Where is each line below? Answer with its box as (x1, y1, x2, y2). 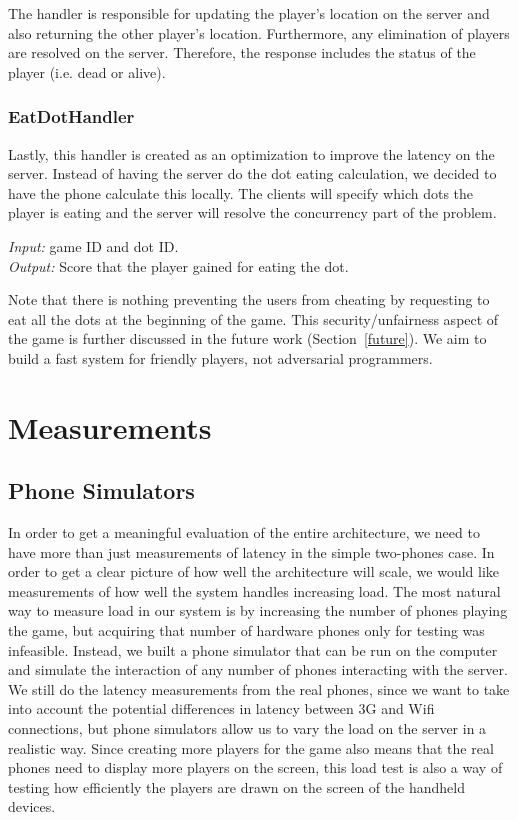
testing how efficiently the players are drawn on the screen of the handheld (8, 776, 465, 797)
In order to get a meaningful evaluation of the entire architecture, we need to (8, 522, 480, 543)
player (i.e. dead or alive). (8, 61, 166, 82)
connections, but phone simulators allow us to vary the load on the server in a (8, 718, 487, 739)
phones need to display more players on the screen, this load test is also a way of (8, 757, 503, 778)
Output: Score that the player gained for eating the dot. (8, 255, 349, 276)
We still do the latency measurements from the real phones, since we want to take (8, 678, 510, 699)
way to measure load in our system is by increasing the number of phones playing (8, 600, 508, 621)
